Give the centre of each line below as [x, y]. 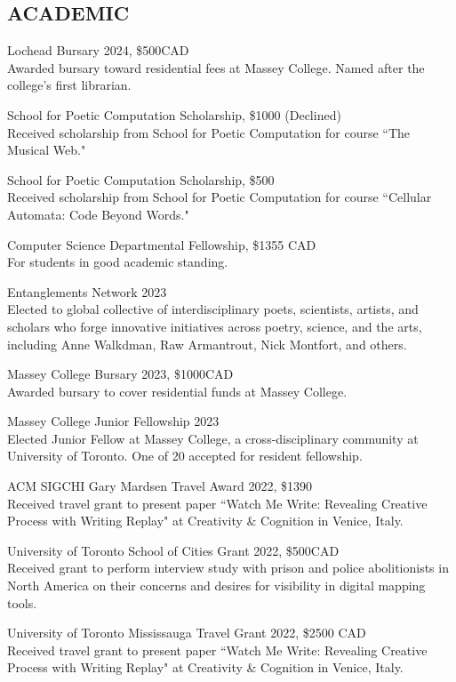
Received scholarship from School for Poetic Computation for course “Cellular [220, 197]
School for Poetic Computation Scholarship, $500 [141, 179]
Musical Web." [47, 150]
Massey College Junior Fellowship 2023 [113, 421]
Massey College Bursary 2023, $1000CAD [120, 374]
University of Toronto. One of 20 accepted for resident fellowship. [185, 456]
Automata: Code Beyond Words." [98, 214]
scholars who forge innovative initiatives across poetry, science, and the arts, [215, 326]
